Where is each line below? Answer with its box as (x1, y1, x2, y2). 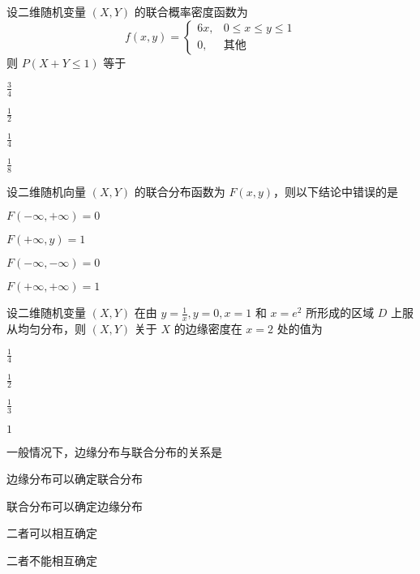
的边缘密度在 (174, 319, 242, 336)
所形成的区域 (306, 304, 375, 321)
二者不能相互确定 (6, 551, 97, 568)
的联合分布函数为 (134, 182, 225, 199)
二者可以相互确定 (6, 525, 97, 542)
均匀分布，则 (17, 319, 86, 336)
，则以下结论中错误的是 (273, 182, 399, 199)
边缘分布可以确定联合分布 (6, 470, 143, 487)
